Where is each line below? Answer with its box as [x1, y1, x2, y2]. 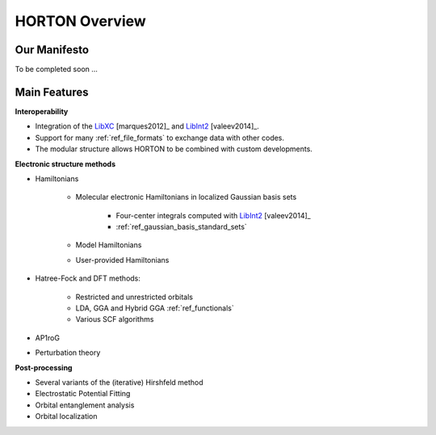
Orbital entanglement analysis [35, 400, 135, 410]
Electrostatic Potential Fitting [35, 389, 131, 399]
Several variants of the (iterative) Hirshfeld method [35, 378, 203, 387]
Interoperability [15, 106, 69, 116]
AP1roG [35, 332, 61, 343]
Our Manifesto [15, 43, 89, 57]
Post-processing [15, 362, 73, 372]
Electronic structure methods [15, 158, 116, 169]
